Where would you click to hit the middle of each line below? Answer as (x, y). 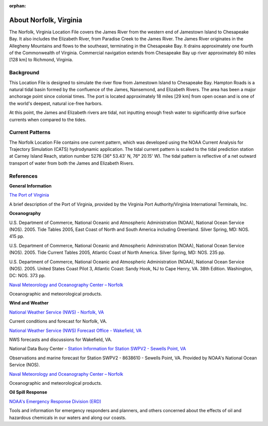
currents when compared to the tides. (48, 119)
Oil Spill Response (28, 392)
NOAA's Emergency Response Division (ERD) (55, 401)
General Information (31, 186)
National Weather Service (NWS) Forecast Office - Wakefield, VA (75, 330)
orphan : (18, 6)
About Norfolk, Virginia (46, 20)
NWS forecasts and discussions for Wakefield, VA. (61, 340)
